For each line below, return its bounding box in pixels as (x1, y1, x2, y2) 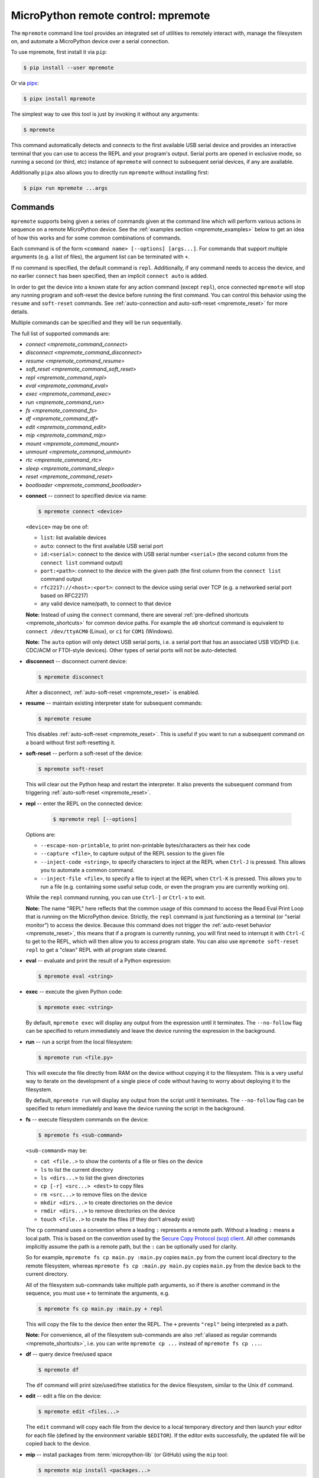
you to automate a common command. (40, 867, 135, 874)
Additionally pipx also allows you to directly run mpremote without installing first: (11, 169, 209, 176)
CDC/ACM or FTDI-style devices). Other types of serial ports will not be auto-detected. (25, 647, 237, 654)
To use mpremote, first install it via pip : (11, 48, 108, 56)
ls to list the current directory (40, 1166, 113, 1173)
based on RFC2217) (40, 592, 89, 599)
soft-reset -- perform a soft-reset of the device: (25, 750, 143, 757)
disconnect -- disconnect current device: (25, 657, 127, 665)
